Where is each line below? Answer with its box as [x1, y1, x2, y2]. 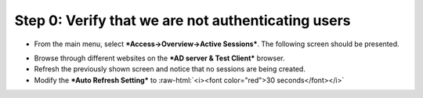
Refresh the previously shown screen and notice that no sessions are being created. [34, 64, 305, 74]
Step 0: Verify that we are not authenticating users [14, 12, 352, 29]
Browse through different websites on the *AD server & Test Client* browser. [34, 53, 285, 63]
